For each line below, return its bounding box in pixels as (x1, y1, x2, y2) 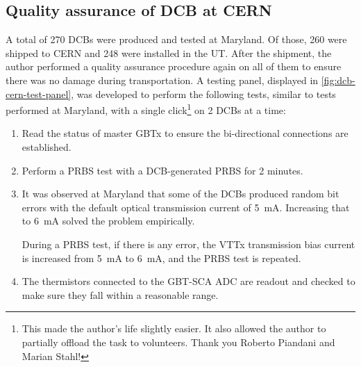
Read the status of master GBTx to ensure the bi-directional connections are (22, 126, 349, 140)
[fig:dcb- (321, 72, 355, 87)
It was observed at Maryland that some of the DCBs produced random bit (22, 186, 339, 201)
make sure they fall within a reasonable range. (22, 287, 219, 302)
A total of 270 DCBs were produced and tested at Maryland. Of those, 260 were (6, 32, 347, 47)
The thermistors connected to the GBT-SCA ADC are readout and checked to (22, 274, 355, 288)
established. (22, 140, 72, 154)
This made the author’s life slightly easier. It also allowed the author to (22, 321, 326, 336)
